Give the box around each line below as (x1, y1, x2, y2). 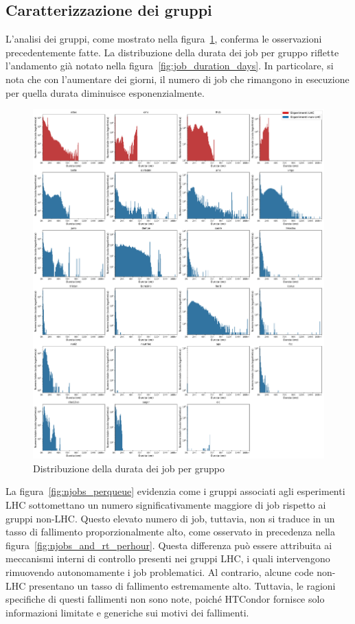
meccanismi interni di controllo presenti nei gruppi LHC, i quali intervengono (5, 551, 330, 566)
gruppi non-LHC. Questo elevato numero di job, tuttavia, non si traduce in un (5, 511, 335, 525)
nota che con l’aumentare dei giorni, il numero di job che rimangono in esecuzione (5, 71, 350, 86)
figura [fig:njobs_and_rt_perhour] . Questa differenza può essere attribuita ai (5, 538, 332, 552)
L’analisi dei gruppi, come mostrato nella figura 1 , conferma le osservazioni (5, 32, 322, 46)
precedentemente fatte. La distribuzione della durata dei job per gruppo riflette (5, 45, 339, 59)
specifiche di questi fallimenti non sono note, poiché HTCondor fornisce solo (5, 592, 325, 606)
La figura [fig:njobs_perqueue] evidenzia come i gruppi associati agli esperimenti (5, 484, 345, 498)
